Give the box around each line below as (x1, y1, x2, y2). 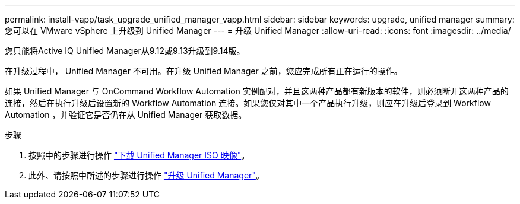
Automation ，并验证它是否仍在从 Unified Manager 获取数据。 (5, 110, 247, 120)
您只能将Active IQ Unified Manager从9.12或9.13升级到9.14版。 (5, 46, 245, 56)
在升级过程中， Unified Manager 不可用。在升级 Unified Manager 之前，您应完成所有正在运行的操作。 (5, 66, 402, 76)
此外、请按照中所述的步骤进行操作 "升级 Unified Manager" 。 (28, 170, 264, 180)
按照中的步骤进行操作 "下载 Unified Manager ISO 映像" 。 (28, 150, 250, 160)
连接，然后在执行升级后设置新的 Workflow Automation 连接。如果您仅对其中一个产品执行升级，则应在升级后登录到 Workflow (5, 98, 491, 108)
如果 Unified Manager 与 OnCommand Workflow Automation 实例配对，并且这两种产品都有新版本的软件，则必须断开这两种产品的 (5, 86, 509, 96)
